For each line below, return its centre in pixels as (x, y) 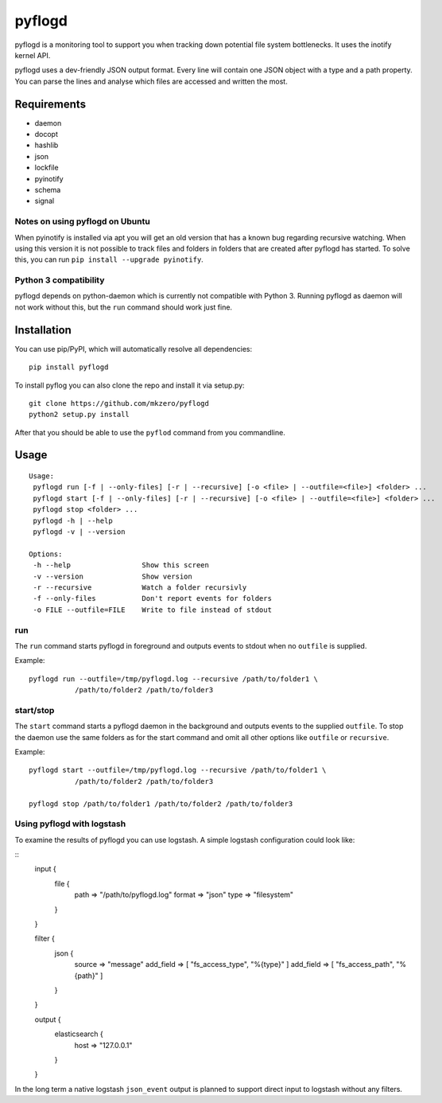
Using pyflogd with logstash (70, 824)
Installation (43, 330)
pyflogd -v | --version (79, 532)
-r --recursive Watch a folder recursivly (140, 587)
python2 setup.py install (79, 415)
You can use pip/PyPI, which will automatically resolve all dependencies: (134, 349)
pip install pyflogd (69, 367)
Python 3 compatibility (60, 280)
